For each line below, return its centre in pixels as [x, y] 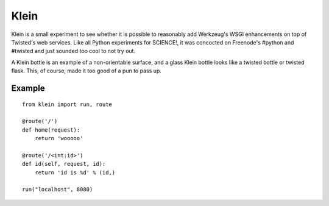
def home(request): [51, 130]
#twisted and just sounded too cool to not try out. [73, 51]
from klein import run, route [67, 104]
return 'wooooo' [59, 138]
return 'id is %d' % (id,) [75, 172]
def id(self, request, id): [64, 164]
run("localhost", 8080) [58, 190]
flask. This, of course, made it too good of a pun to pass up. [86, 71]
